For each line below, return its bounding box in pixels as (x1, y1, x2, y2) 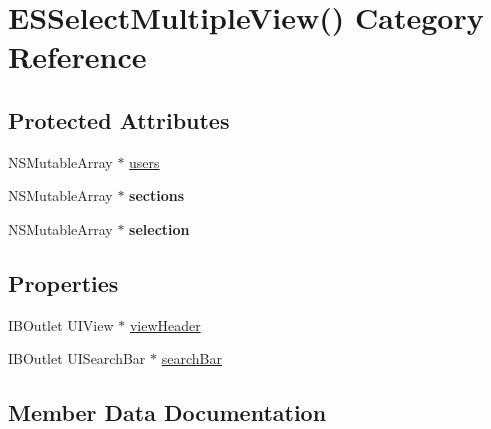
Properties (8, 267, 119, 298)
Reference (8, 36, 147, 77)
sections (129, 185, 185, 206)
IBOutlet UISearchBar (8, 348, 146, 369)
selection (129, 218, 190, 239)
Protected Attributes (8, 104, 230, 135)
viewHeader (129, 314, 201, 335)
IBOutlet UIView (8, 314, 114, 335)
